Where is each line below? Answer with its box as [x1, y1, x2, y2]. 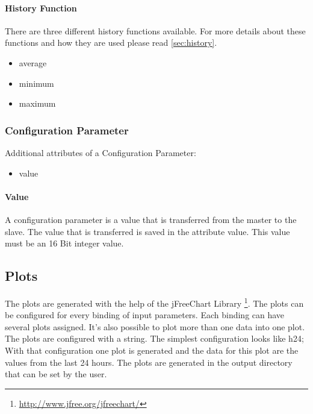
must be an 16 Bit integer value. [5, 237, 124, 249]
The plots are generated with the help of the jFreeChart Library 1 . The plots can [5, 295, 304, 309]
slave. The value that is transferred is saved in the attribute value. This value [5, 225, 290, 237]
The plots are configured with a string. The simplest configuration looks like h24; [5, 332, 304, 345]
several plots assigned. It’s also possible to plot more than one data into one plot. [5, 320, 305, 333]
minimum [19, 77, 54, 89]
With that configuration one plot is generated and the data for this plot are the [5, 343, 299, 356]
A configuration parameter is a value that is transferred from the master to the [5, 213, 297, 225]
